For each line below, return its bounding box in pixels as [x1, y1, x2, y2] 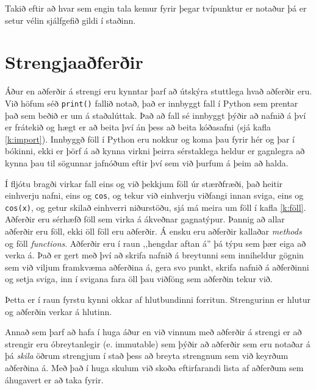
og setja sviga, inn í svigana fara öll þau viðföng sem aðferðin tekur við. [5, 272, 273, 285]
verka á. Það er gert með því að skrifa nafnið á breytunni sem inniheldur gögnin [5, 249, 304, 261]
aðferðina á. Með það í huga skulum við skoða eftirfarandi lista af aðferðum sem [5, 361, 304, 374]
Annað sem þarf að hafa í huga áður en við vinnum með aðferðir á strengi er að [5, 325, 302, 338]
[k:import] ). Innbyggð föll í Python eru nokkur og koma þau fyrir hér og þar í [5, 132, 295, 145]
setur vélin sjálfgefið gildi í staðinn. [5, 13, 136, 26]
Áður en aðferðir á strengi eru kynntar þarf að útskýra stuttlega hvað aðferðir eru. [5, 85, 312, 97]
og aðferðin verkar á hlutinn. [5, 305, 112, 317]
